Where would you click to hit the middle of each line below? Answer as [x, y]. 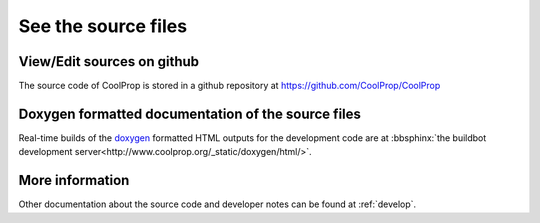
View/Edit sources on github [109, 61]
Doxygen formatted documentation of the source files [190, 113]
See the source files [103, 26]
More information [74, 180]
